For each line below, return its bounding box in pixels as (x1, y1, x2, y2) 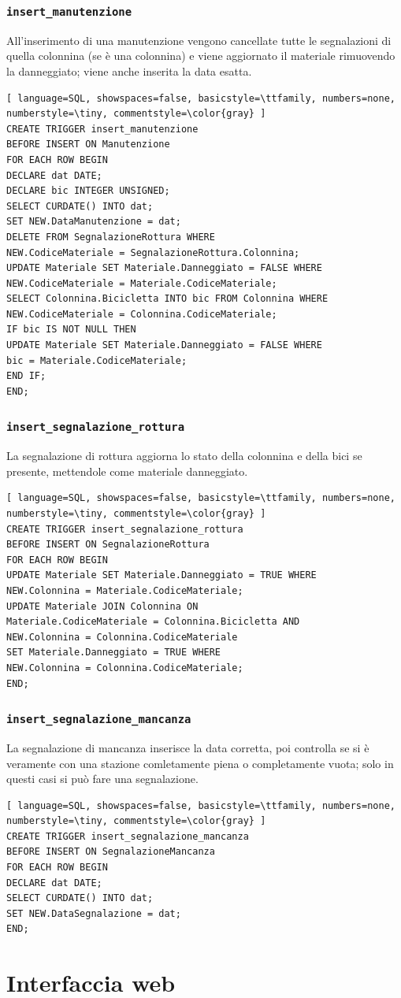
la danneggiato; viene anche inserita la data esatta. (6, 62, 252, 79)
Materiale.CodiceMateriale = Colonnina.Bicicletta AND (6, 616, 300, 628)
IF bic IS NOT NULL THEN (6, 324, 136, 336)
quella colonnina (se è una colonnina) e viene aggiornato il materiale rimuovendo (6, 47, 395, 64)
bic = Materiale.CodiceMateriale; (6, 354, 188, 366)
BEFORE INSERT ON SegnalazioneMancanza (6, 846, 215, 858)
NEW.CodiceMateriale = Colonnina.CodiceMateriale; (6, 308, 277, 320)
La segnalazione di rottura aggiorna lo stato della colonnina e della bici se (6, 447, 362, 464)
